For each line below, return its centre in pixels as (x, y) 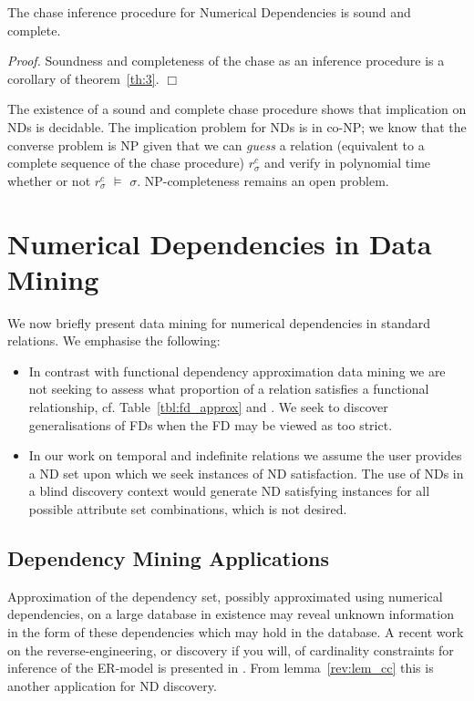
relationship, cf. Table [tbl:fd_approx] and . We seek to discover (208, 407)
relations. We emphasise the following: (114, 340)
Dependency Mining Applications (168, 557)
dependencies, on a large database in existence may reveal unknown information (231, 614)
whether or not (49, 180)
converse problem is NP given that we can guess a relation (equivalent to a (216, 144)
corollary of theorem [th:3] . (83, 78)
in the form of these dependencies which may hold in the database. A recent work (236, 631)
